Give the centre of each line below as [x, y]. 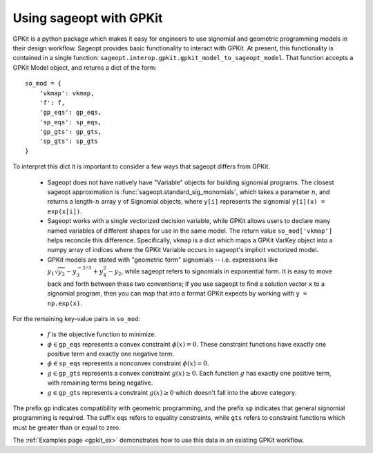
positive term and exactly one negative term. [111, 354]
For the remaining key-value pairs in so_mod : [77, 318]
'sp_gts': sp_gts [68, 141]
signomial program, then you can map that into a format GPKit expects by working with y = [177, 293]
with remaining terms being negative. [100, 383]
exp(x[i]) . [65, 211]
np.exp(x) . [65, 303]
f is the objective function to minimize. [102, 334]
